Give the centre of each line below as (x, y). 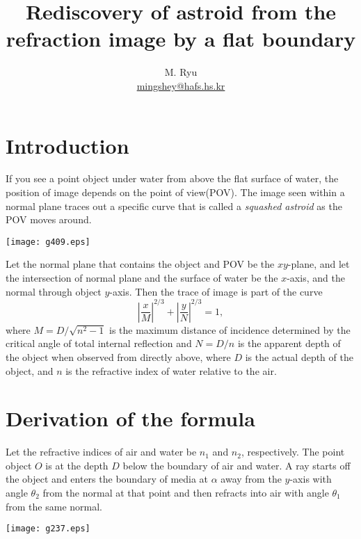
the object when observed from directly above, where (118, 356)
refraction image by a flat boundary (181, 39)
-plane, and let (319, 264)
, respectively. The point (293, 452)
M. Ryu (181, 72)
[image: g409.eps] (48, 242)
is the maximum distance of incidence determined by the (230, 329)
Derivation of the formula (130, 418)
